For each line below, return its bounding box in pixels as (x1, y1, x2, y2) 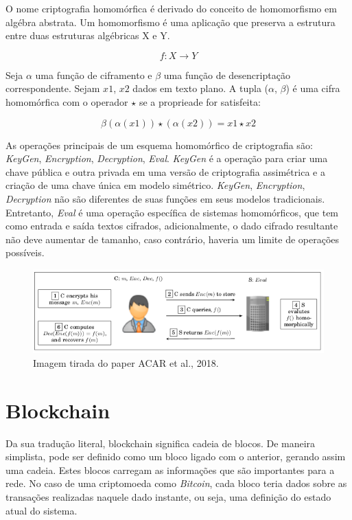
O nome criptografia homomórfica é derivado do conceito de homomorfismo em (5, 1, 337, 15)
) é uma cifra (285, 81, 340, 95)
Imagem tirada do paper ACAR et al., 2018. (33, 355, 219, 370)
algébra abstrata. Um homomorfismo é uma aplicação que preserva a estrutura (5, 14, 336, 29)
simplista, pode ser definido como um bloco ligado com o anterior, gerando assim (5, 449, 346, 464)
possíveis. (5, 245, 45, 260)
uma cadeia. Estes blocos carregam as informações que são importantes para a (5, 462, 335, 477)
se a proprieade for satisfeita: (139, 94, 261, 109)
